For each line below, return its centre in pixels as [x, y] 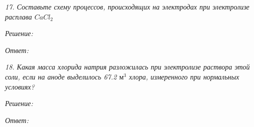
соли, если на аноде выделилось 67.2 [61, 76]
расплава [19, 16]
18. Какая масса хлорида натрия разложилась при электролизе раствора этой [128, 67]
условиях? [20, 86]
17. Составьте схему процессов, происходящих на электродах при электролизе [127, 6]
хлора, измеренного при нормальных [184, 76]
